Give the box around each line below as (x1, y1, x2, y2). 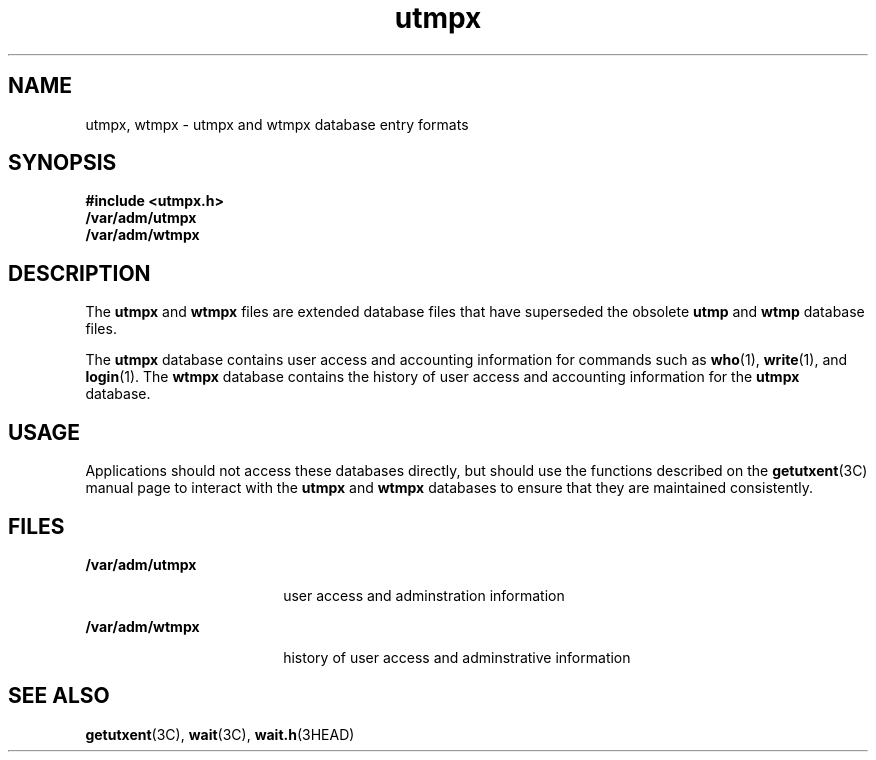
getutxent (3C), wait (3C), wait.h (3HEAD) (85, 725, 355, 743)
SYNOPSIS (8, 150, 117, 176)
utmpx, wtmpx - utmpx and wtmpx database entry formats (85, 115, 469, 133)
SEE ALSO (8, 683, 110, 709)
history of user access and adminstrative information (283, 648, 631, 666)
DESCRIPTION (8, 260, 151, 286)
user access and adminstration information (283, 586, 565, 604)
